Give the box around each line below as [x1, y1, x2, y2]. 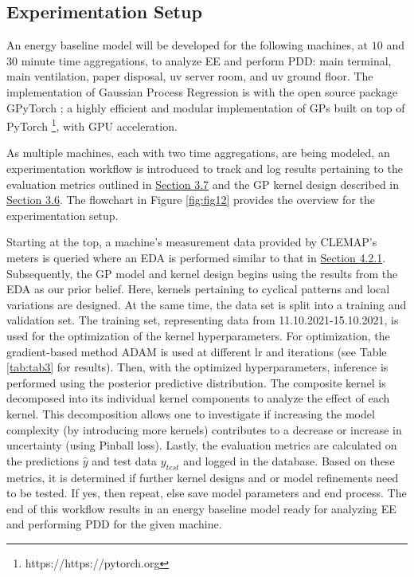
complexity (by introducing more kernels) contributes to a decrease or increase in [6, 421, 402, 438]
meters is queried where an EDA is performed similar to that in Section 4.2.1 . [6, 249, 386, 265]
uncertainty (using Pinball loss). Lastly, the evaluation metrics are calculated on [6, 437, 397, 453]
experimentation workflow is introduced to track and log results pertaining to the [6, 160, 403, 177]
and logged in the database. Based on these [183, 452, 395, 469]
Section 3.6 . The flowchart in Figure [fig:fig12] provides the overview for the [6, 191, 375, 208]
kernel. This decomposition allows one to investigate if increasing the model [6, 405, 375, 422]
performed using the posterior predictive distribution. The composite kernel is [6, 374, 386, 391]
